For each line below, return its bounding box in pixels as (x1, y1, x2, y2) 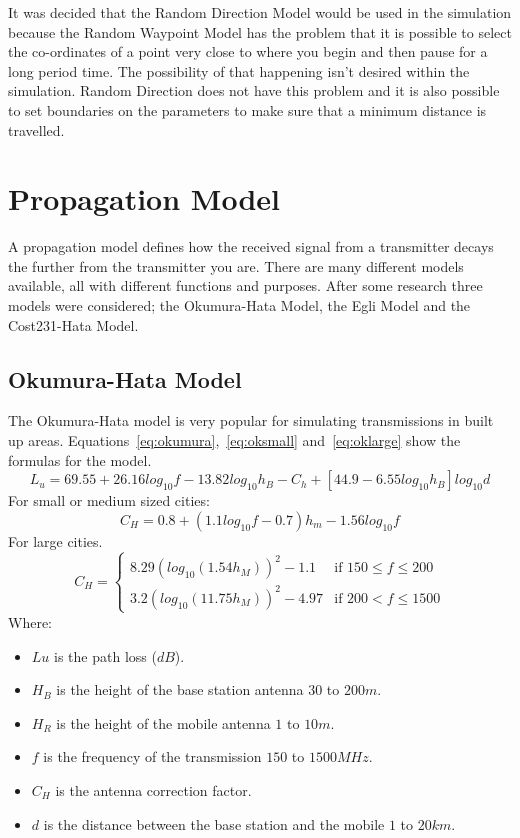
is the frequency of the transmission (43, 746, 262, 767)
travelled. (8, 119, 65, 140)
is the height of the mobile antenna (56, 712, 271, 733)
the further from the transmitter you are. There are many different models (8, 255, 464, 276)
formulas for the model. (8, 449, 152, 470)
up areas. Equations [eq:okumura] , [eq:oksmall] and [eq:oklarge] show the (8, 430, 461, 451)
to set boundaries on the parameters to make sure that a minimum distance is (8, 99, 487, 120)
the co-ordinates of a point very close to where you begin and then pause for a (8, 41, 488, 62)
